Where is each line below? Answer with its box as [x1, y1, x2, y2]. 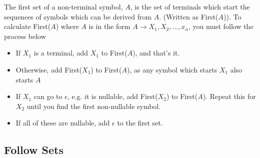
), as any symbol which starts [127, 64, 217, 74]
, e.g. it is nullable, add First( [67, 91, 158, 101]
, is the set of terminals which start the [130, 1, 250, 11]
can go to [33, 91, 62, 101]
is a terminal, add [33, 47, 88, 58]
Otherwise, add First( [15, 64, 82, 74]
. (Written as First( [159, 11, 218, 21]
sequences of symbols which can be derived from [4, 11, 152, 21]
